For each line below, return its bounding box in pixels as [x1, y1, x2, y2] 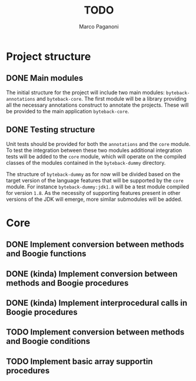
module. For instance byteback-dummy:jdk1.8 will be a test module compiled [6, 183, 190, 190]
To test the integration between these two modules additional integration [6, 147, 182, 154]
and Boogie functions [6, 249, 87, 259]
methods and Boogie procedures [6, 278, 129, 288]
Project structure [6, 49, 91, 63]
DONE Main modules [6, 73, 84, 83]
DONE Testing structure [6, 125, 95, 135]
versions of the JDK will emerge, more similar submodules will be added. [6, 196, 182, 203]
